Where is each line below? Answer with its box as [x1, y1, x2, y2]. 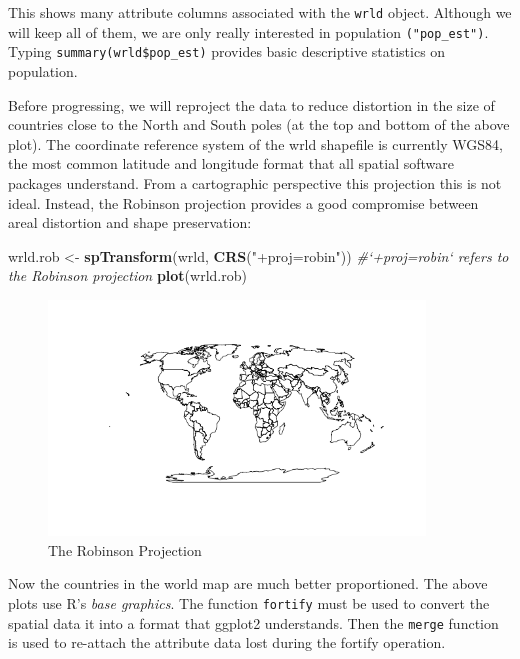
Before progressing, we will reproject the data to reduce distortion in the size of [8, 94, 495, 115]
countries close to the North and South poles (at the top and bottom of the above [8, 114, 510, 135]
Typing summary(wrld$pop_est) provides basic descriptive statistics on [8, 41, 446, 62]
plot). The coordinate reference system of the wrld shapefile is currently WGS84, [8, 133, 503, 154]
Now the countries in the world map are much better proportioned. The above [8, 573, 488, 594]
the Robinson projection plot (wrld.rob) [8, 265, 247, 286]
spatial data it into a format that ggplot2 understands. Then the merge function [8, 612, 499, 633]
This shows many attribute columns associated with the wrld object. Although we [8, 2, 512, 22]
